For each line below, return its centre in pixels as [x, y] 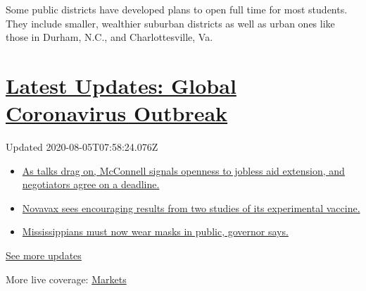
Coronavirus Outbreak [117, 113]
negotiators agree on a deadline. [91, 184]
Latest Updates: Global [121, 85]
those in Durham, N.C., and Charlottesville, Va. [109, 37]
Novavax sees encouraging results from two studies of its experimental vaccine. [191, 208]
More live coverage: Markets [66, 279]
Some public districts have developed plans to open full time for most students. [177, 9]
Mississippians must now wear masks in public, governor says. [155, 231]
